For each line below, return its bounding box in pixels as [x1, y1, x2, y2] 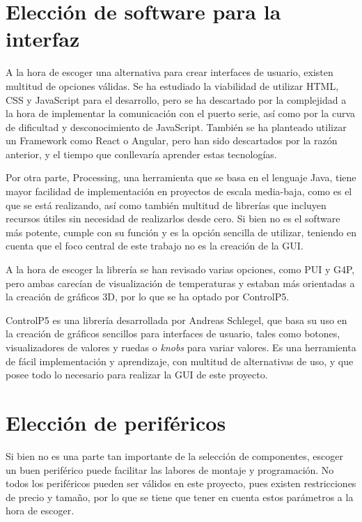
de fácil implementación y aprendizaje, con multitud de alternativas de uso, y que [6, 353, 354, 368]
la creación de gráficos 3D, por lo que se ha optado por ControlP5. [6, 289, 290, 304]
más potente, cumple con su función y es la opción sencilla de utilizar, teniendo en [6, 224, 356, 239]
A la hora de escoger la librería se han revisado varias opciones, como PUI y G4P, [6, 262, 355, 277]
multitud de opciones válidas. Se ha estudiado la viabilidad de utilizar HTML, [6, 78, 339, 93]
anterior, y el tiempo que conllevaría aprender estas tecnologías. [6, 146, 277, 161]
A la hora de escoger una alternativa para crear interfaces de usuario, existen [6, 65, 333, 79]
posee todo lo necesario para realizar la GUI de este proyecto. [6, 367, 268, 382]
